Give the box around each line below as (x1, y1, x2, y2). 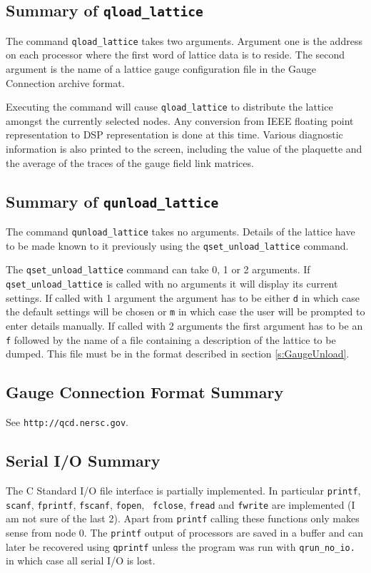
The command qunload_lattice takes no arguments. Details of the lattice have (6, 224, 355, 239)
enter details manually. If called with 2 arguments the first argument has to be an (6, 318, 363, 333)
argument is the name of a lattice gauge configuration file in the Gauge (6, 61, 317, 76)
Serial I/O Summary (6, 450, 161, 472)
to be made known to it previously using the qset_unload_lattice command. (6, 238, 349, 253)
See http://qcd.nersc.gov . (6, 415, 128, 430)
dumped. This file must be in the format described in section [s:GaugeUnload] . (6, 346, 350, 361)
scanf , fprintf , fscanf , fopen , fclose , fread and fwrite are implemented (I (6, 497, 355, 512)
